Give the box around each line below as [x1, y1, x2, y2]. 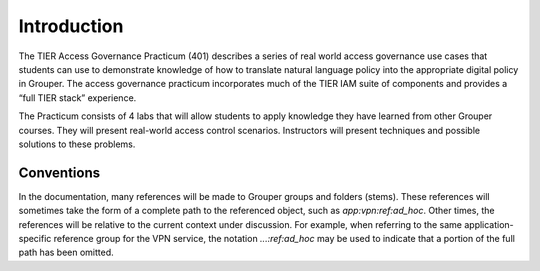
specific [18, 232, 52, 244]
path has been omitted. [18, 246, 114, 259]
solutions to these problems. [18, 138, 136, 150]
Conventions [18, 164, 101, 181]
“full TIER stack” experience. [18, 91, 137, 104]
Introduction [18, 15, 124, 37]
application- [463, 218, 514, 230]
